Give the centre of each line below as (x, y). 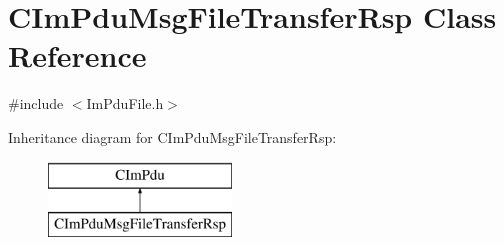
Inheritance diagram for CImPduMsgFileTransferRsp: (172, 136)
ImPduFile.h (125, 103)
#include (36, 103)
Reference (77, 55)
